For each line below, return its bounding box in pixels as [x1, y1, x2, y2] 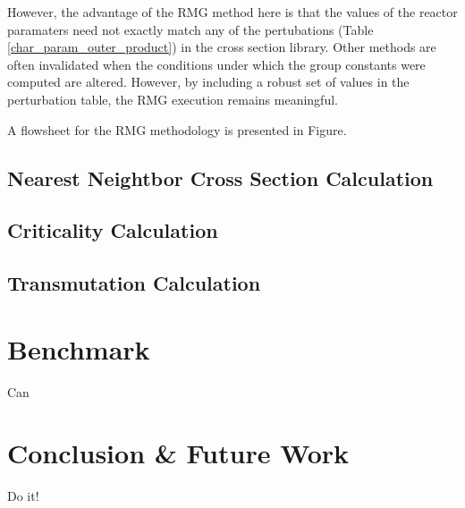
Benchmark [7, 330, 150, 367]
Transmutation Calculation [7, 269, 261, 297]
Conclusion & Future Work [7, 435, 350, 471]
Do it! [7, 487, 39, 505]
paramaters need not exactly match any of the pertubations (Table [7, 20, 374, 38]
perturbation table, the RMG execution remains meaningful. [7, 89, 338, 108]
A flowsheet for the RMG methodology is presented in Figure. [7, 120, 347, 139]
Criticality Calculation [7, 216, 218, 244]
